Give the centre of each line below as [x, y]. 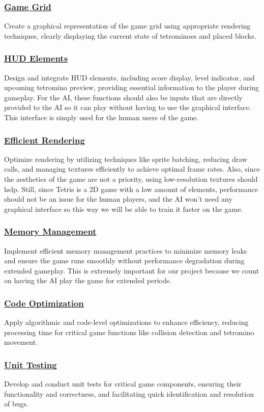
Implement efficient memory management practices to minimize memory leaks [126, 250]
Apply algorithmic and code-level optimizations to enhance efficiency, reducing [126, 322]
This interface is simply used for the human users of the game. [101, 117]
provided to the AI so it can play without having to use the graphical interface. [128, 107]
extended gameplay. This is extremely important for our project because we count [132, 270]
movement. [21, 342]
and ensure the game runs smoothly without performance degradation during [124, 260]
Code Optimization [44, 303]
